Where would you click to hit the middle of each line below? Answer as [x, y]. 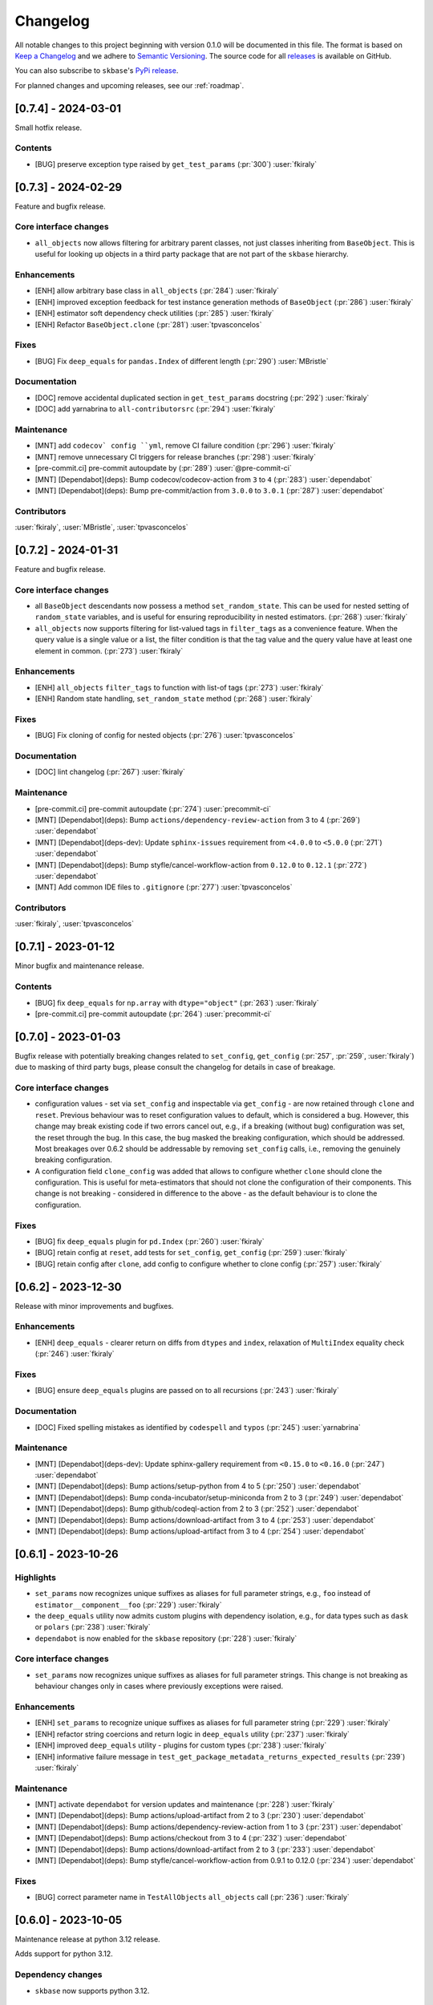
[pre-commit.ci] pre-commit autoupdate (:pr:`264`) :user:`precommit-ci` [154, 1014]
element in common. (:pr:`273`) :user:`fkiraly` [109, 650]
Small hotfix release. [49, 128]
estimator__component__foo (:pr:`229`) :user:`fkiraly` [128, 1605]
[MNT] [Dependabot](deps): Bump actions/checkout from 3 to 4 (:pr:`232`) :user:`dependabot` [191, 1838]
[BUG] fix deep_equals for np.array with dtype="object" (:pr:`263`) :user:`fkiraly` [177, 1003]
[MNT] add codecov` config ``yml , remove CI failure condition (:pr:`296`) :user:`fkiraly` [185, 446]
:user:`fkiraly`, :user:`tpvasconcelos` [75, 924]
